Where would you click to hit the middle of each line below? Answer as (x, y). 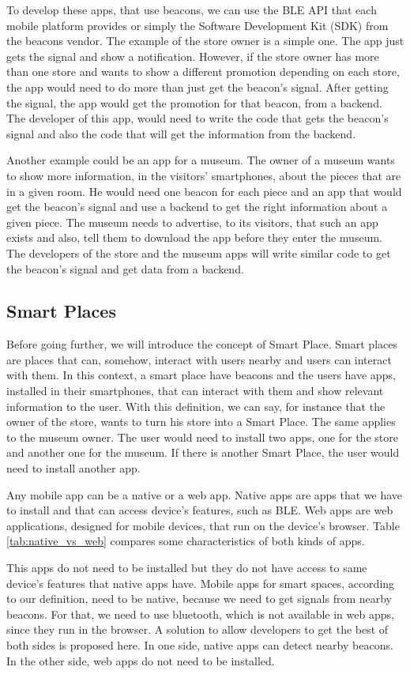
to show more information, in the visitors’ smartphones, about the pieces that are (204, 175)
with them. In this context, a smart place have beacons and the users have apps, (201, 375)
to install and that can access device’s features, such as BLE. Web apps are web (200, 510)
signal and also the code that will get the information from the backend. (181, 133)
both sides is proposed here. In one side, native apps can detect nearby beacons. (200, 644)
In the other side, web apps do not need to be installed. (141, 660)
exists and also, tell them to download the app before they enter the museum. (194, 237)
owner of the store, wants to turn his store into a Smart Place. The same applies (201, 422)
